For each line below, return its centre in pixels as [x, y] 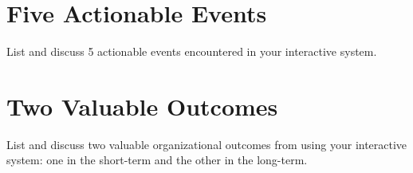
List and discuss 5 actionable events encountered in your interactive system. [192, 51]
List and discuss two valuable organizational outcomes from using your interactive [207, 144]
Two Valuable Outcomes [142, 106]
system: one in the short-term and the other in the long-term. [157, 160]
